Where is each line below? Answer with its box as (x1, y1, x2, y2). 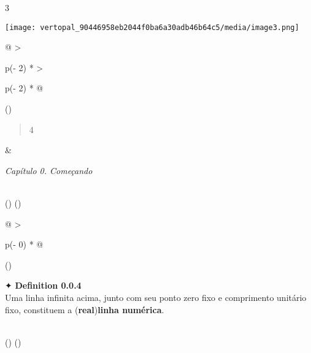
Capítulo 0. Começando (5, 164, 93, 176)
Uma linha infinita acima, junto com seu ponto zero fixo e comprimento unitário (5, 290, 307, 303)
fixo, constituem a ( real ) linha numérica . (5, 303, 164, 316)
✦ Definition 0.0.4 (5, 279, 82, 292)
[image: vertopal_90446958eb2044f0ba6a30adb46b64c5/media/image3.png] (5, 23, 299, 32)
